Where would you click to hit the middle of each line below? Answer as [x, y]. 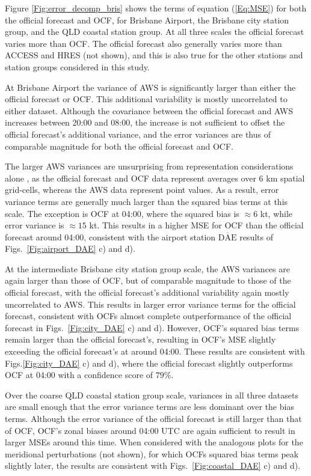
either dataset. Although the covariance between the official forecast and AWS [149, 110]
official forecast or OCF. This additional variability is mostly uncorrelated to [146, 99]
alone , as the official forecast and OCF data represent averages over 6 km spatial [155, 178]
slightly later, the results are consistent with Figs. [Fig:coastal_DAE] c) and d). [153, 465]
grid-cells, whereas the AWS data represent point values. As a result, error [142, 190]
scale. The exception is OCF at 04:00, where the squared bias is [122, 213]
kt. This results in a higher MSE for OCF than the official [196, 225]
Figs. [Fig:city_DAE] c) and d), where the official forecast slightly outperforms [149, 363]
